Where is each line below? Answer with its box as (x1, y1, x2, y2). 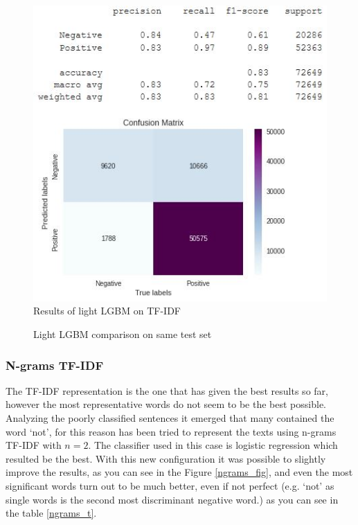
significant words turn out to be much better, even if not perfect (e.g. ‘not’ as (6, 479, 334, 493)
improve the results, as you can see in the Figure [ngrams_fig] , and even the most (6, 465, 353, 479)
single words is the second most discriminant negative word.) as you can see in (6, 492, 339, 506)
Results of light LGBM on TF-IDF (33, 303, 181, 318)
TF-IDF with (6, 438, 62, 452)
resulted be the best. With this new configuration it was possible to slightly (6, 451, 326, 465)
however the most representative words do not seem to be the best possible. (6, 397, 327, 411)
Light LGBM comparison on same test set (33, 327, 212, 341)
